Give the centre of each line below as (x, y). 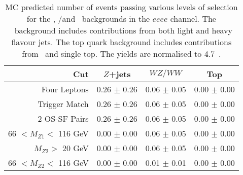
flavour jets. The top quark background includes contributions (122, 42)
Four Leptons (65, 89)
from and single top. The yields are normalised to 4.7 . (122, 54)
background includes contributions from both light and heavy (123, 30)
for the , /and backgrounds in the (88, 19)
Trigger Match (63, 104)
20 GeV (75, 148)
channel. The (193, 19)
